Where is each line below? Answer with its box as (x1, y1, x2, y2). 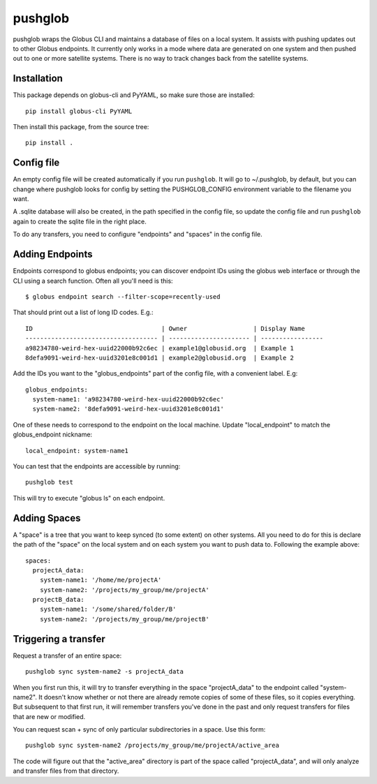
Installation (13, 73, 63, 84)
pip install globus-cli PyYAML (25, 107, 133, 115)
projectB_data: (32, 596, 84, 604)
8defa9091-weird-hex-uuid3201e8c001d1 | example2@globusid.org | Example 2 (25, 353, 295, 362)
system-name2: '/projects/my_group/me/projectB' (39, 615, 209, 623)
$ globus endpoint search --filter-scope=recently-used (25, 293, 221, 300)
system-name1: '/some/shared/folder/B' (39, 605, 177, 614)
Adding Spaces (13, 512, 81, 524)
